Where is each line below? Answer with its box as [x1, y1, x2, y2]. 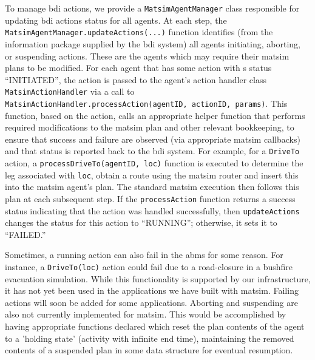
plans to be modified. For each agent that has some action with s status [5, 61, 272, 74]
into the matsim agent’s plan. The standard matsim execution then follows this [5, 180, 299, 193]
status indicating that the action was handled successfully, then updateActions [5, 204, 300, 217]
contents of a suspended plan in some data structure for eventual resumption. [5, 344, 293, 356]
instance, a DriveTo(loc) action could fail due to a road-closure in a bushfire [5, 260, 293, 273]
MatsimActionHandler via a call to [5, 85, 135, 98]
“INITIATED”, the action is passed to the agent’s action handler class [5, 73, 266, 86]
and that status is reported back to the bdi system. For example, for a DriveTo [5, 144, 300, 157]
